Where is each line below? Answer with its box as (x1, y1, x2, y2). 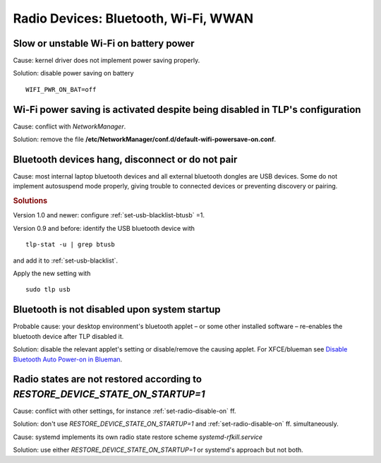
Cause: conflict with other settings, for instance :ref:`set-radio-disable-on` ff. (13, 407, 236, 416)
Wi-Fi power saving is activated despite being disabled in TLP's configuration (13, 103, 361, 116)
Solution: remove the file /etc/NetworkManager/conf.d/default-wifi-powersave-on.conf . (13, 135, 277, 144)
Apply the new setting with (13, 269, 91, 278)
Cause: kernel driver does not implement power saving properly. (13, 56, 200, 65)
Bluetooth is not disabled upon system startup (13, 303, 222, 315)
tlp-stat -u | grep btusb (25, 241, 116, 248)
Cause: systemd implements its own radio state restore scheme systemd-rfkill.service (13, 433, 263, 441)
